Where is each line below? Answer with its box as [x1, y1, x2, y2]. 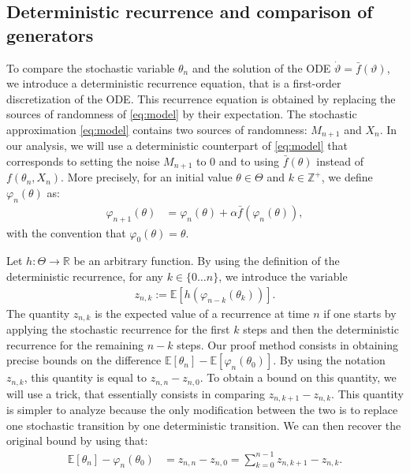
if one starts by [323, 304, 397, 321]
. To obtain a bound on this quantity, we [199, 369, 397, 386]
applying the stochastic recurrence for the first [6, 321, 230, 338]
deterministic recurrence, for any [6, 268, 163, 285]
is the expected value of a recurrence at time [95, 304, 310, 321]
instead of [316, 153, 363, 170]
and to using [218, 153, 280, 170]
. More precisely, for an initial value [61, 169, 233, 185]
